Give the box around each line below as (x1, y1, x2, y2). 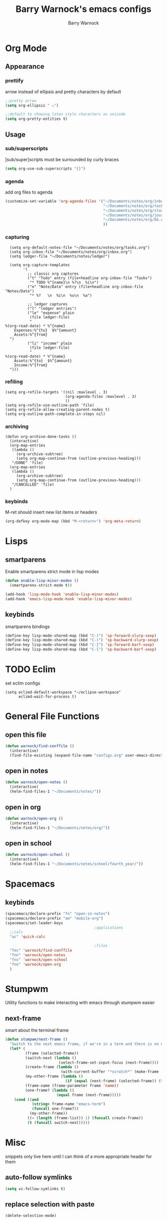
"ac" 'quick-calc (9, 934, 46, 939)
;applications (94, 925, 123, 930)
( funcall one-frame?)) (31, 1106, 79, 1112)
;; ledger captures (27, 302, 68, 306)
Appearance (5, 62, 45, 71)
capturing (5, 234, 30, 241)
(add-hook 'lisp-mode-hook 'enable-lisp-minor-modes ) (5, 592, 119, 597)
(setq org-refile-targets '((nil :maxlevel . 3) (5, 390, 108, 395)
